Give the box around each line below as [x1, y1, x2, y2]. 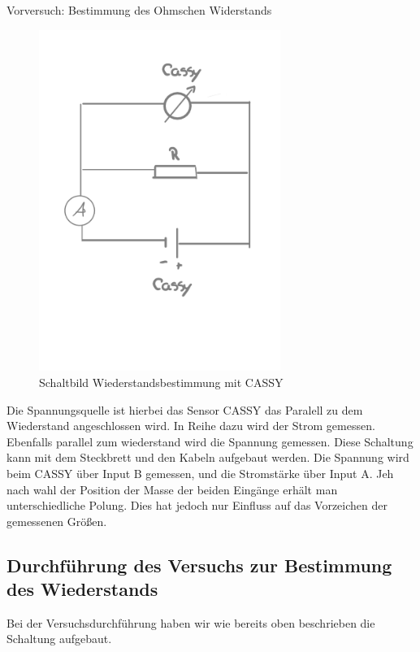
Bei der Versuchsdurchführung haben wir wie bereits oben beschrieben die [6, 614, 375, 631]
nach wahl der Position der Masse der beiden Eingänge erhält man [6, 480, 338, 498]
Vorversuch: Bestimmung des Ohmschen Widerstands [6, 2, 272, 18]
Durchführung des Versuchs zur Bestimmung [6, 552, 392, 577]
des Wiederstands [6, 576, 158, 602]
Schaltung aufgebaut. [6, 630, 112, 647]
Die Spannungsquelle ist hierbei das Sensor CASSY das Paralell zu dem [6, 401, 363, 418]
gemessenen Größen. [6, 512, 107, 529]
